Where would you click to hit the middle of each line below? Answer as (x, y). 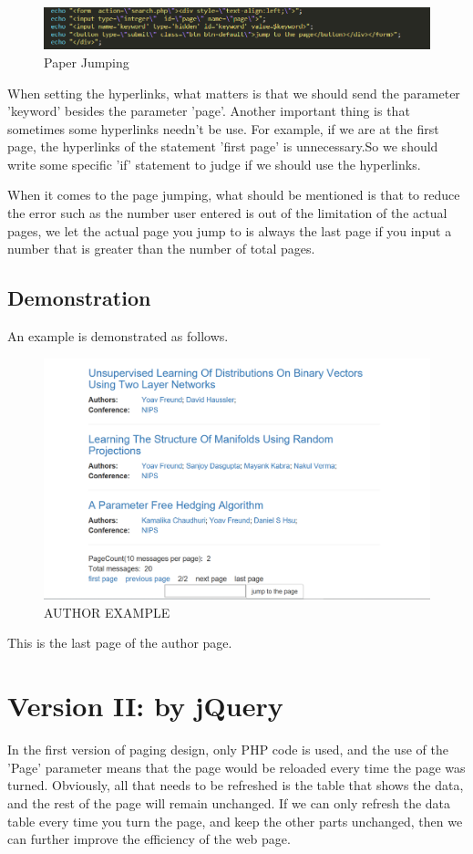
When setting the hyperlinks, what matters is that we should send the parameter (234, 93)
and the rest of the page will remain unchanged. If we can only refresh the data (229, 802)
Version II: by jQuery (145, 706)
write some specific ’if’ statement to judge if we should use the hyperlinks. (214, 164)
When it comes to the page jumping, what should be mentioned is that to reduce (234, 195)
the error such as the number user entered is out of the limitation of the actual (227, 213)
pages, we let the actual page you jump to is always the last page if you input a (230, 230)
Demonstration (79, 298)
